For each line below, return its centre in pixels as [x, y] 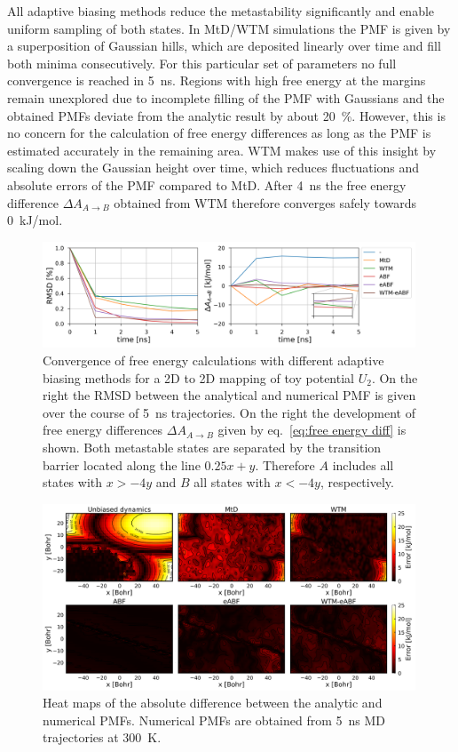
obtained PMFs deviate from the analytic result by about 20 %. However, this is [226, 115]
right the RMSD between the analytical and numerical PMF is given [229, 395]
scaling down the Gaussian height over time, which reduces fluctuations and [213, 168]
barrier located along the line [122, 464]
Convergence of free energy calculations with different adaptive [213, 360]
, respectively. [357, 482]
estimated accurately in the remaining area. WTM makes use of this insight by [222, 150]
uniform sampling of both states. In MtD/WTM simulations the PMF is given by [229, 28]
